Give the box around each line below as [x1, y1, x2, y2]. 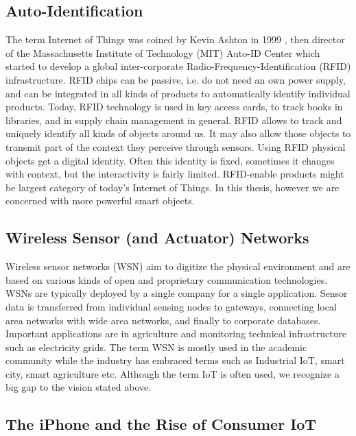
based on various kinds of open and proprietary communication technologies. [5, 272, 328, 287]
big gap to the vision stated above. [5, 380, 152, 394]
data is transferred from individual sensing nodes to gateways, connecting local [5, 299, 337, 313]
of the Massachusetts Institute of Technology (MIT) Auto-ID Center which [5, 45, 320, 60]
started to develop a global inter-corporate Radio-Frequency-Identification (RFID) [5, 59, 351, 73]
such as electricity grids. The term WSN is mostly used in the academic [5, 339, 307, 354]
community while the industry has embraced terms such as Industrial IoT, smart [5, 353, 345, 367]
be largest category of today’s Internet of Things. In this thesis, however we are [5, 180, 340, 194]
